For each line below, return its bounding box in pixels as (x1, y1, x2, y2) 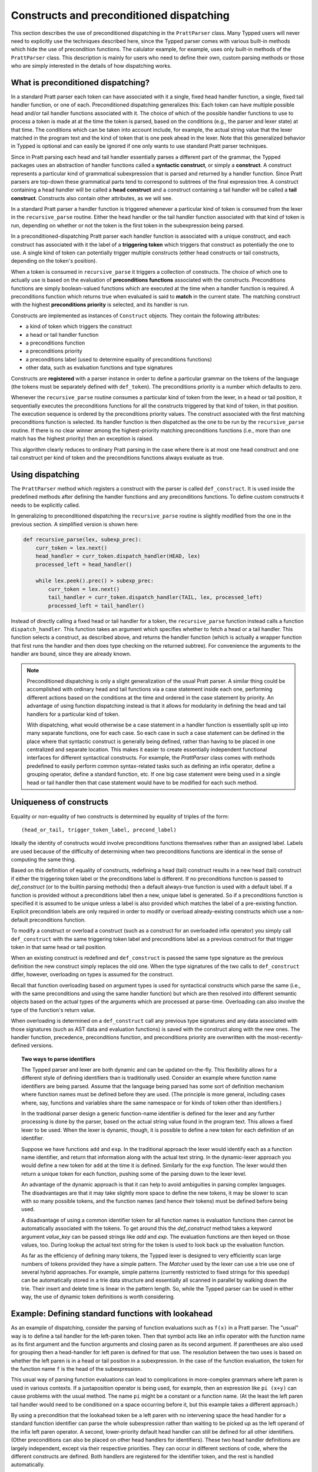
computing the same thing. (11, 856, 76, 863)
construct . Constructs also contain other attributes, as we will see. (11, 194, 173, 201)
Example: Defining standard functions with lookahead (11, 1309, 213, 1319)
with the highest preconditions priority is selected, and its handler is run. (11, 301, 189, 309)
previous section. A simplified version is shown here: (11, 520, 139, 528)
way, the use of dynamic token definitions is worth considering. (21, 1293, 175, 1301)
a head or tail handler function (25, 331, 99, 338)
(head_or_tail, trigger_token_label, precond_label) (21, 826, 177, 833)
